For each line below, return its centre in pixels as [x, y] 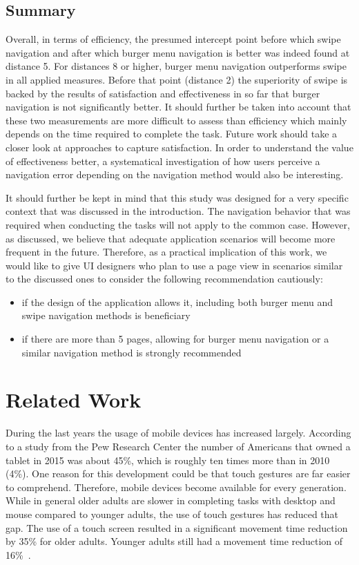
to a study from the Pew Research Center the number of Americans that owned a [178, 446]
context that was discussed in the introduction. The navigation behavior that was [178, 211]
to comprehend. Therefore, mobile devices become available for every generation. [176, 487]
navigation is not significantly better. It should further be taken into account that [178, 107]
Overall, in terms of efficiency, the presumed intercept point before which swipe [173, 39]
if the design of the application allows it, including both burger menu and [177, 301]
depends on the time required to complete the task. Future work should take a [172, 134]
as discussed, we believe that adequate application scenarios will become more [171, 238]
